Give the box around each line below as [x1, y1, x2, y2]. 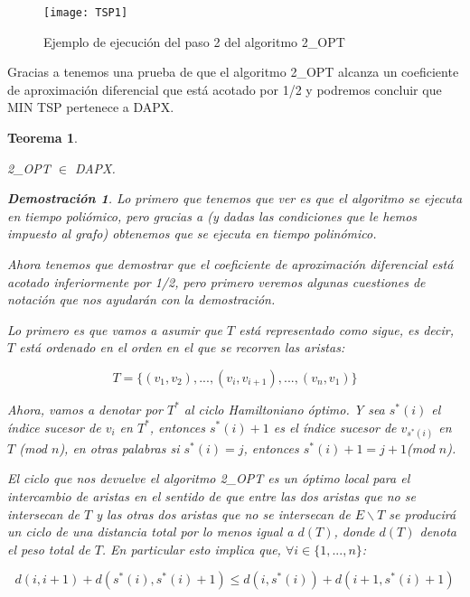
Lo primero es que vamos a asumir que [7, 320, 222, 339]
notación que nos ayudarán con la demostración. [7, 290, 276, 309]
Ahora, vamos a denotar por [7, 399, 163, 418]
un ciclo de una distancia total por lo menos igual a [7, 522, 294, 541]
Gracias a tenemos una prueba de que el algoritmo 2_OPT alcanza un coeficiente [7, 62, 459, 81]
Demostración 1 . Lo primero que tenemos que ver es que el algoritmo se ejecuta [7, 189, 463, 208]
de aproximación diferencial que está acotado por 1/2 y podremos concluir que [7, 79, 442, 98]
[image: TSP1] [43, 6, 128, 19]
